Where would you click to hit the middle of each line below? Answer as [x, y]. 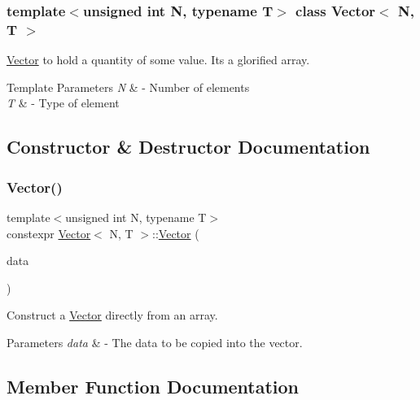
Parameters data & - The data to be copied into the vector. [155, 342]
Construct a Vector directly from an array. [112, 315]
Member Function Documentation [153, 386]
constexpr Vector [49, 233]
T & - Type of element [63, 103]
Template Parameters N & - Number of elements [128, 87]
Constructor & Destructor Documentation [188, 147]
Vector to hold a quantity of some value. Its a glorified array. [158, 60]
